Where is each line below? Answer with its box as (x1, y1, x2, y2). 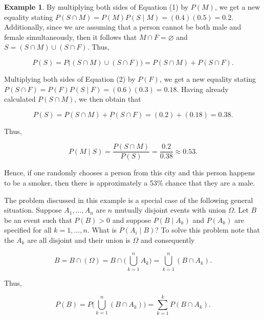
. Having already (177, 83, 229, 94)
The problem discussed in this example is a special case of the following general (4, 194, 253, 205)
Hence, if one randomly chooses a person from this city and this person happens (4, 167, 255, 178)
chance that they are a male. (165, 177, 255, 188)
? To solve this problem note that (155, 224, 260, 235)
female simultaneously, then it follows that (4, 31, 137, 42)
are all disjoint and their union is (27, 234, 130, 245)
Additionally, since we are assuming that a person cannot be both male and (4, 21, 241, 32)
